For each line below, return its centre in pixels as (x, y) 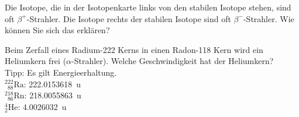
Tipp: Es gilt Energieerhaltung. (61, 72)
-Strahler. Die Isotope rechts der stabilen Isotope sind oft (129, 18)
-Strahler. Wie (269, 18)
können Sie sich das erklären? (57, 30)
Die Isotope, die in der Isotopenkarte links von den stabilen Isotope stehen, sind (148, 7)
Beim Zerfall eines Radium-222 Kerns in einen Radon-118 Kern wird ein (134, 49)
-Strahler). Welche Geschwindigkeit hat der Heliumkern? (173, 61)
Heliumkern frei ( (36, 61)
